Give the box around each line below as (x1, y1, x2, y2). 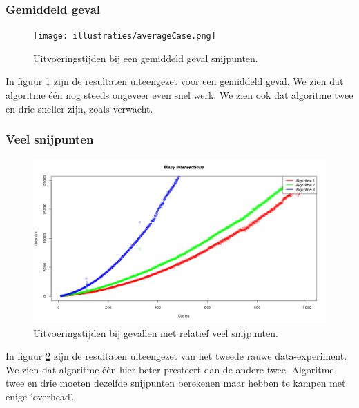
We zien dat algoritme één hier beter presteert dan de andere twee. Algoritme (6, 362, 334, 376)
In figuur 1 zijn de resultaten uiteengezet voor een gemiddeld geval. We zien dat (6, 74, 344, 88)
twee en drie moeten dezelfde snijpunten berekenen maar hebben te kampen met (6, 376, 346, 390)
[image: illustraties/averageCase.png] (33, 31, 216, 41)
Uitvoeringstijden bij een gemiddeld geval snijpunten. (33, 50, 258, 65)
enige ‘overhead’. (6, 389, 75, 403)
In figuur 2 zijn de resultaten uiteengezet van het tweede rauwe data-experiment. (6, 349, 347, 363)
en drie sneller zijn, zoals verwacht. (6, 101, 153, 115)
